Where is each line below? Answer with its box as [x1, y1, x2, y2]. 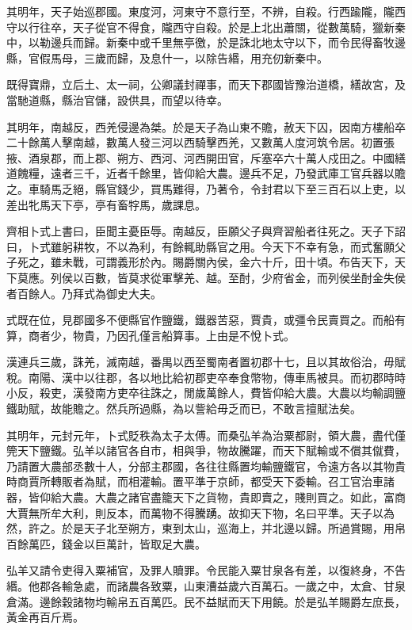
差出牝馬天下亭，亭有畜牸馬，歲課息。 [6, 196, 206, 212]
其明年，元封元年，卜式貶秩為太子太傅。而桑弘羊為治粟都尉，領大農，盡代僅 [6, 426, 406, 443]
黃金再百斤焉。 [6, 609, 84, 625]
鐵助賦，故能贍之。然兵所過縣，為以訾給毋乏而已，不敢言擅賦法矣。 [6, 400, 361, 417]
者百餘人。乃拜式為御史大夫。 [6, 284, 162, 301]
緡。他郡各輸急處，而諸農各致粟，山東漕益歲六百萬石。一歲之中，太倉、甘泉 [6, 578, 406, 594]
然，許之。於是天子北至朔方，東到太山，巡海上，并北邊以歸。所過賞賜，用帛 [6, 520, 406, 536]
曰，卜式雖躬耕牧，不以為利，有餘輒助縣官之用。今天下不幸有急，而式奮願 [6, 238, 395, 254]
